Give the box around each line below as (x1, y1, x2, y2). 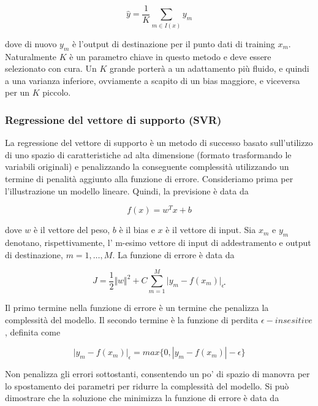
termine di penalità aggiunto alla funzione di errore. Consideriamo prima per (5, 172, 293, 185)
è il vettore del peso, (33, 223, 110, 236)
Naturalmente (5, 50, 57, 63)
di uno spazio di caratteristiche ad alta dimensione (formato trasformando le (5, 148, 292, 161)
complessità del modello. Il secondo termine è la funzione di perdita (5, 313, 259, 326)
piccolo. (42, 86, 71, 99)
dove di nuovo (5, 37, 57, 50)
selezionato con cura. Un (5, 62, 97, 75)
